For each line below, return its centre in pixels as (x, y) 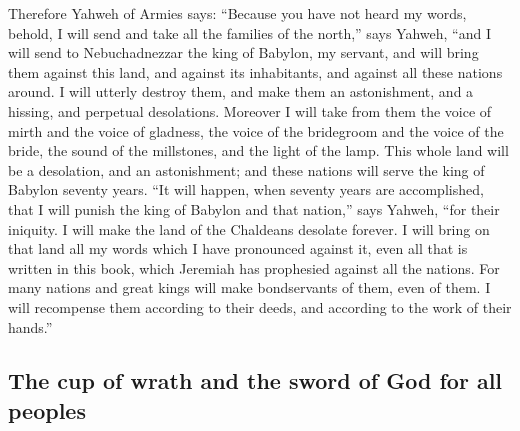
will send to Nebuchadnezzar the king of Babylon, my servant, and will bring (243, 52)
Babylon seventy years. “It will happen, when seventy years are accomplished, (246, 189)
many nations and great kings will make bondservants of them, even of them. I (249, 287)
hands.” (30, 326)
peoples (47, 409)
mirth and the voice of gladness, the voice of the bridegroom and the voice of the (256, 130)
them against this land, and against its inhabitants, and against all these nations (255, 71)
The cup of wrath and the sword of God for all (255, 380)
